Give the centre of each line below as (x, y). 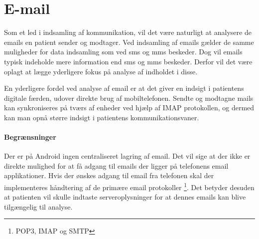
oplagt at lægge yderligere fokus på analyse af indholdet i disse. (101, 71)
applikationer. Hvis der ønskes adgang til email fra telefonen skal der (109, 175)
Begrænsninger (30, 137)
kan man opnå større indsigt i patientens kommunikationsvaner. (102, 117)
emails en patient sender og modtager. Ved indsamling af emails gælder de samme (129, 42)
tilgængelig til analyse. (38, 206)
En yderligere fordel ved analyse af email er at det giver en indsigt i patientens (124, 88)
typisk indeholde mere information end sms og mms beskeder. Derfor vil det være (128, 61)
